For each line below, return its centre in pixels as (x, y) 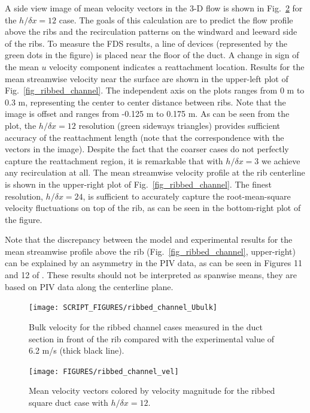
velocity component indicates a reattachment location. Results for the (177, 66)
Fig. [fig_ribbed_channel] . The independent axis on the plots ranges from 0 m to (155, 90)
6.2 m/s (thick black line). (77, 350)
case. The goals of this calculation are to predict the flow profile (176, 19)
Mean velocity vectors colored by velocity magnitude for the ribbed (152, 391)
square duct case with (69, 402)
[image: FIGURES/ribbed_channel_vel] (104, 371)
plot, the (21, 125)
